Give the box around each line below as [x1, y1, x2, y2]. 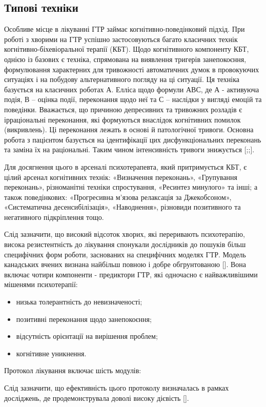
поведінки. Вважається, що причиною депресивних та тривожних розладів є [4, 104, 242, 114]
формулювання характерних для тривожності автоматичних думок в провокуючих [4, 64, 259, 74]
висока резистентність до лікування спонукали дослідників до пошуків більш [4, 239, 246, 250]
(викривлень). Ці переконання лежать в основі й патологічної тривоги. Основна [4, 124, 254, 135]
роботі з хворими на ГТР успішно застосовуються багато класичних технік [4, 33, 238, 44]
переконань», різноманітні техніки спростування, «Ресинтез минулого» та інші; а [4, 181, 258, 192]
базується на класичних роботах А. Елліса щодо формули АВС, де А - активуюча [4, 84, 259, 94]
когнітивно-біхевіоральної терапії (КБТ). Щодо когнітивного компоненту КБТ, [4, 44, 249, 54]
